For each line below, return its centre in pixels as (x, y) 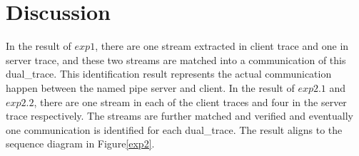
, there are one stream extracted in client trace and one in (222, 46)
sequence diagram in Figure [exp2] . (80, 144)
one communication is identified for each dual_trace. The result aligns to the (174, 129)
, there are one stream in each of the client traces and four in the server (190, 102)
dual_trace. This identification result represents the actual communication (169, 74)
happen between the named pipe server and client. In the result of (150, 87)
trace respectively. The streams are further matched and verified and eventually (179, 116)
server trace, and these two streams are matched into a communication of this (176, 59)
